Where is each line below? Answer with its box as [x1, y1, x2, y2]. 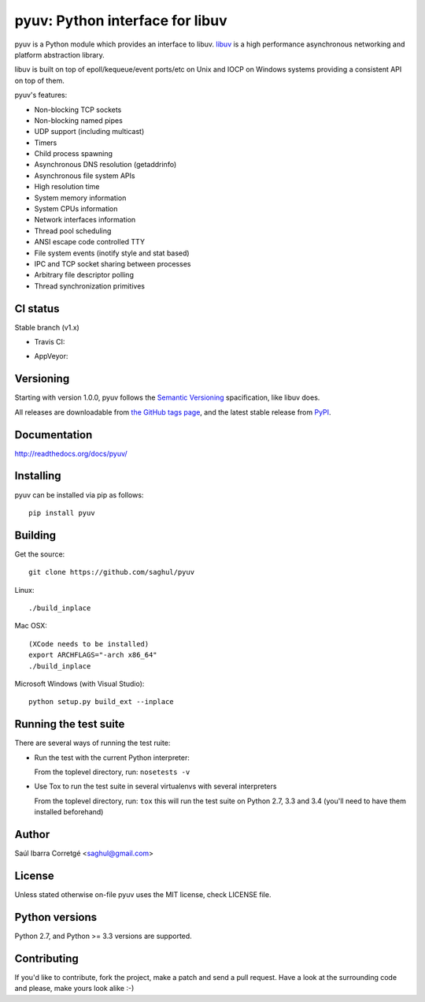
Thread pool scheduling [34, 225, 112, 236]
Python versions [14, 911, 98, 924]
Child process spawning [34, 149, 113, 158]
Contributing [14, 952, 79, 965]
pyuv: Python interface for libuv [14, 12, 227, 29]
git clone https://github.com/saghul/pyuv [28, 568, 195, 577]
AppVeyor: [34, 352, 68, 361]
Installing [14, 469, 62, 482]
